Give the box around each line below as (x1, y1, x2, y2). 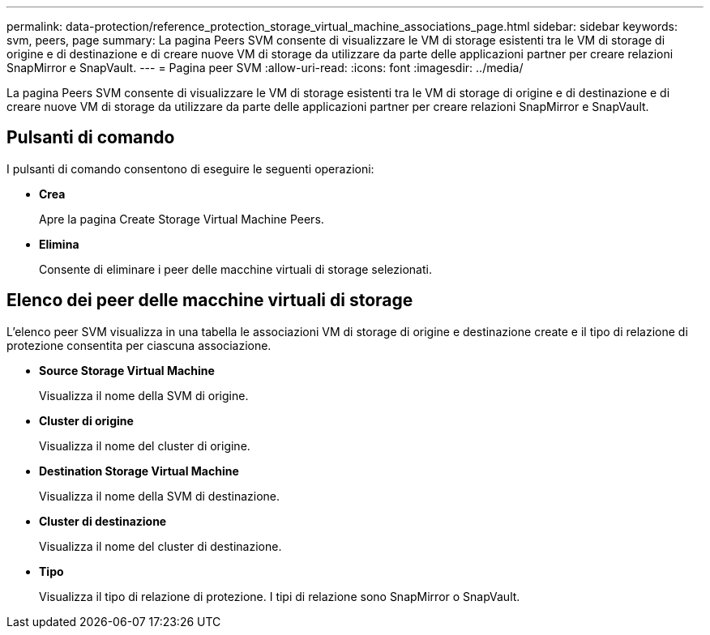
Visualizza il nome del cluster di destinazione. (39, 539, 282, 553)
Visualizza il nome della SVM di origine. (39, 388, 249, 403)
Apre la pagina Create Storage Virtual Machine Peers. (39, 211, 324, 226)
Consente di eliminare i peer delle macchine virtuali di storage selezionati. (39, 262, 432, 276)
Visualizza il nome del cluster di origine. (39, 438, 250, 453)
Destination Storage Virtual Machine (39, 463, 239, 478)
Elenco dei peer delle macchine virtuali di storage (6, 290, 413, 311)
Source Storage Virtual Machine (39, 363, 215, 377)
